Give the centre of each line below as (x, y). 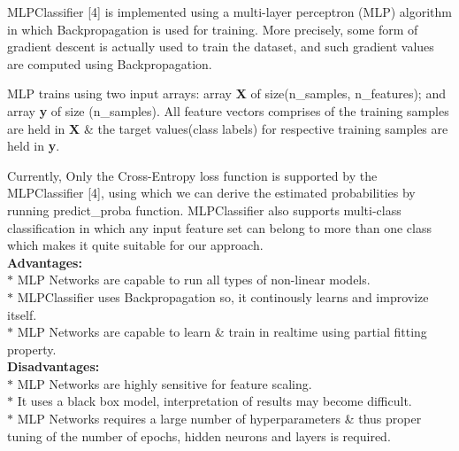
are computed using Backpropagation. (110, 63)
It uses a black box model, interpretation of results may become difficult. (214, 401)
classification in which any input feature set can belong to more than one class (219, 227)
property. (32, 349)
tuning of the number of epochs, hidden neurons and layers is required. (199, 435)
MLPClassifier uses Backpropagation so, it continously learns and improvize (223, 296)
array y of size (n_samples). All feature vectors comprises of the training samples (228, 110)
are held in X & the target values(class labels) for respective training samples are (228, 128)
